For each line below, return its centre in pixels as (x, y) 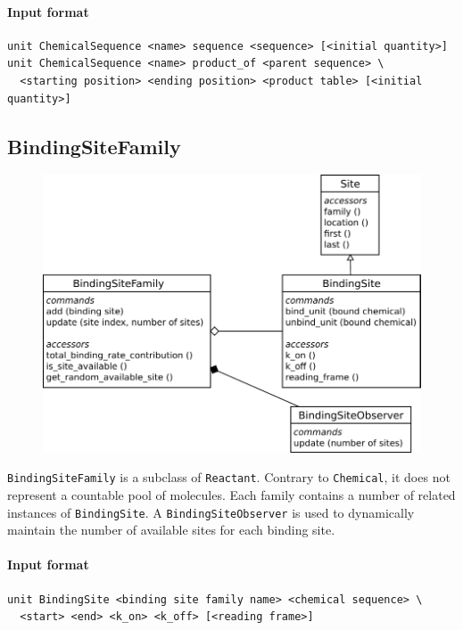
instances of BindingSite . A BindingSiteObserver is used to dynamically (211, 512)
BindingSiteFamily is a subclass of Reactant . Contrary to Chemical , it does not (229, 477)
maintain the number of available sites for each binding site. (171, 530)
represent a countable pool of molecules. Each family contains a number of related (231, 494)
